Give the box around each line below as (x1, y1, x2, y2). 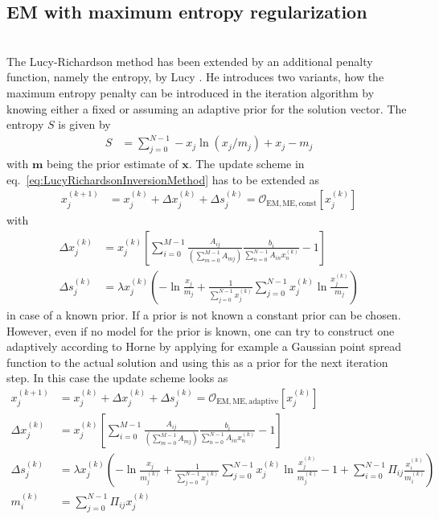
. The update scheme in (188, 155, 305, 172)
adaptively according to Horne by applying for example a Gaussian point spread (6, 338, 401, 355)
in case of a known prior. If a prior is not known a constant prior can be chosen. (6, 306, 401, 323)
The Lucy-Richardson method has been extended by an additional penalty (6, 52, 373, 69)
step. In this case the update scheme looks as (6, 369, 228, 386)
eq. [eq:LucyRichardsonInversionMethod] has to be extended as (6, 171, 319, 187)
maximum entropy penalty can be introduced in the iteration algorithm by (6, 84, 375, 101)
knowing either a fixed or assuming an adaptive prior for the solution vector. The (6, 100, 407, 117)
